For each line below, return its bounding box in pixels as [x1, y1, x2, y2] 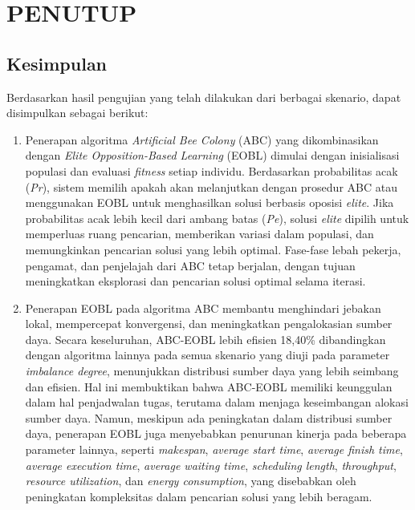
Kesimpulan [6, 51, 108, 75]
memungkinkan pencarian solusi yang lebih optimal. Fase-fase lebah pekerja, [25, 241, 401, 257]
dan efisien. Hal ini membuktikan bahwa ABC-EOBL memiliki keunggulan [25, 378, 393, 395]
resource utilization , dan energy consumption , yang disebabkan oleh [25, 472, 356, 489]
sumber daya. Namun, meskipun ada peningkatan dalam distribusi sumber [25, 409, 393, 426]
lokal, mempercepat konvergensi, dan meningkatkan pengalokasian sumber [25, 315, 393, 332]
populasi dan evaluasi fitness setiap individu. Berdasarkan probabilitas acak [25, 162, 398, 179]
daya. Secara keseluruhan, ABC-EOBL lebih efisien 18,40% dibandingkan [25, 330, 386, 347]
